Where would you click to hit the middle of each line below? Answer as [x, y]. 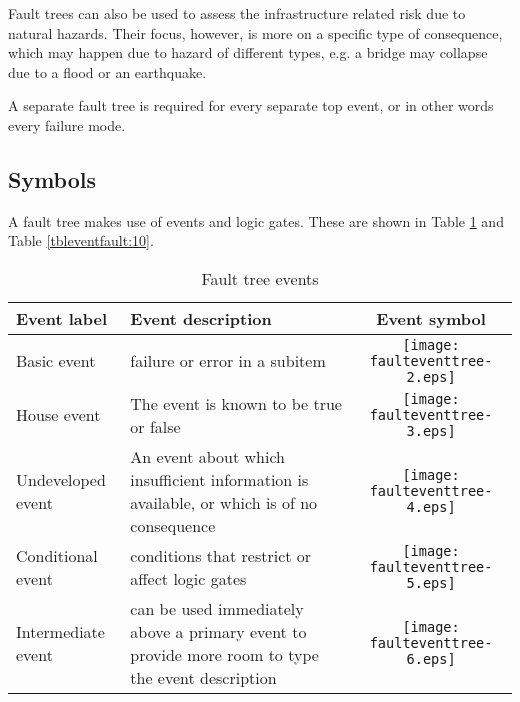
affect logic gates [188, 578]
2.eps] [431, 376]
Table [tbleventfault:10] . [81, 240]
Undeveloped [61, 479]
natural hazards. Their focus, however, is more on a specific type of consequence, [255, 32]
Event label [62, 318]
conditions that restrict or [221, 555]
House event [58, 415]
